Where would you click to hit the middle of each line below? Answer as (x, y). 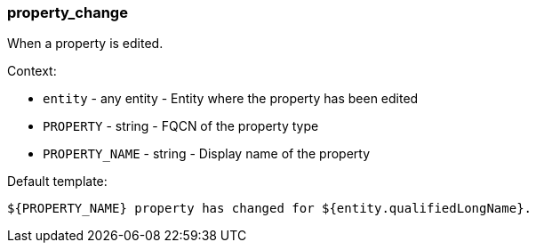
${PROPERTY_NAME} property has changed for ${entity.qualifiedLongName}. (270, 209)
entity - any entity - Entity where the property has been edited (231, 99)
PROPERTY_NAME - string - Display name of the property (207, 154)
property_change (68, 12)
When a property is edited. (85, 44)
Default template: (57, 181)
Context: (32, 71)
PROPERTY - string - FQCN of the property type (181, 126)
